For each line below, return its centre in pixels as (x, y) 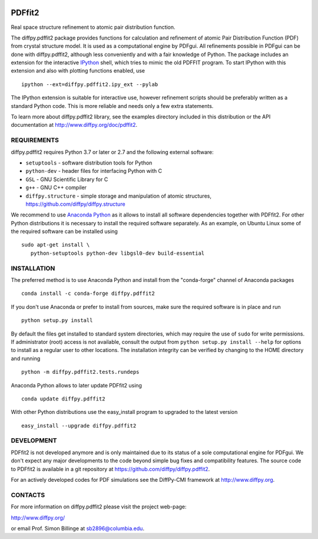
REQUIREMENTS (35, 140)
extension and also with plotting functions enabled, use (78, 71)
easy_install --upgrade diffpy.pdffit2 (79, 425)
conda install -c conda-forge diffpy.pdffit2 (88, 294)
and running (26, 358)
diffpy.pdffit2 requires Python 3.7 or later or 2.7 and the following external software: (112, 152)
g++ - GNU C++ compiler (56, 188)
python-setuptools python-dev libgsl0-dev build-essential (117, 253)
